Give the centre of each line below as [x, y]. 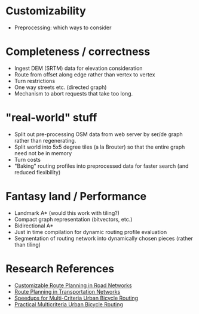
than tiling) [27, 244]
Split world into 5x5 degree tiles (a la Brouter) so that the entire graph [99, 147]
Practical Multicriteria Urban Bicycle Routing [69, 304]
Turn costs [27, 159]
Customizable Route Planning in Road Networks [73, 285]
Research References [60, 268]
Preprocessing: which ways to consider [63, 27]
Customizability [46, 11]
